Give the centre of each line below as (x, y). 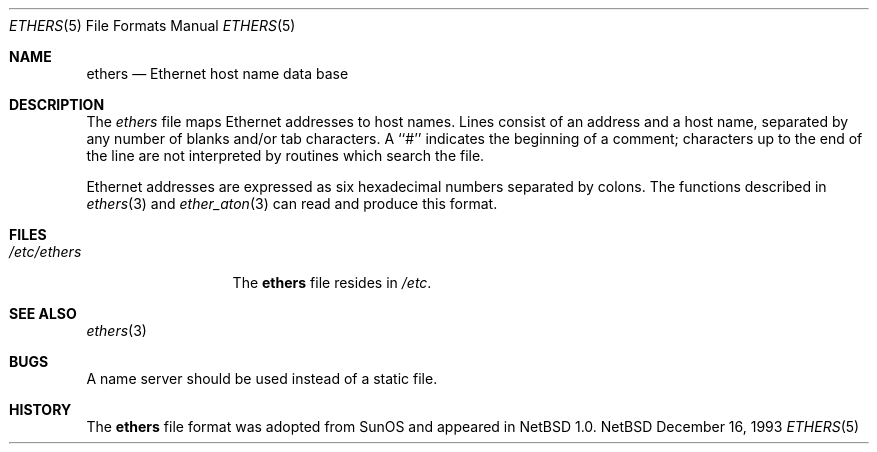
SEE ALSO (43, 313)
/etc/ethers (45, 251)
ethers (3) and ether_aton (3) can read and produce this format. (292, 203)
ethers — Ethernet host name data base (217, 73)
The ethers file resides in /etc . (332, 282)
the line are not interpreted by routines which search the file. (285, 155)
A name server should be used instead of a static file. (262, 378)
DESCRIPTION (57, 104)
